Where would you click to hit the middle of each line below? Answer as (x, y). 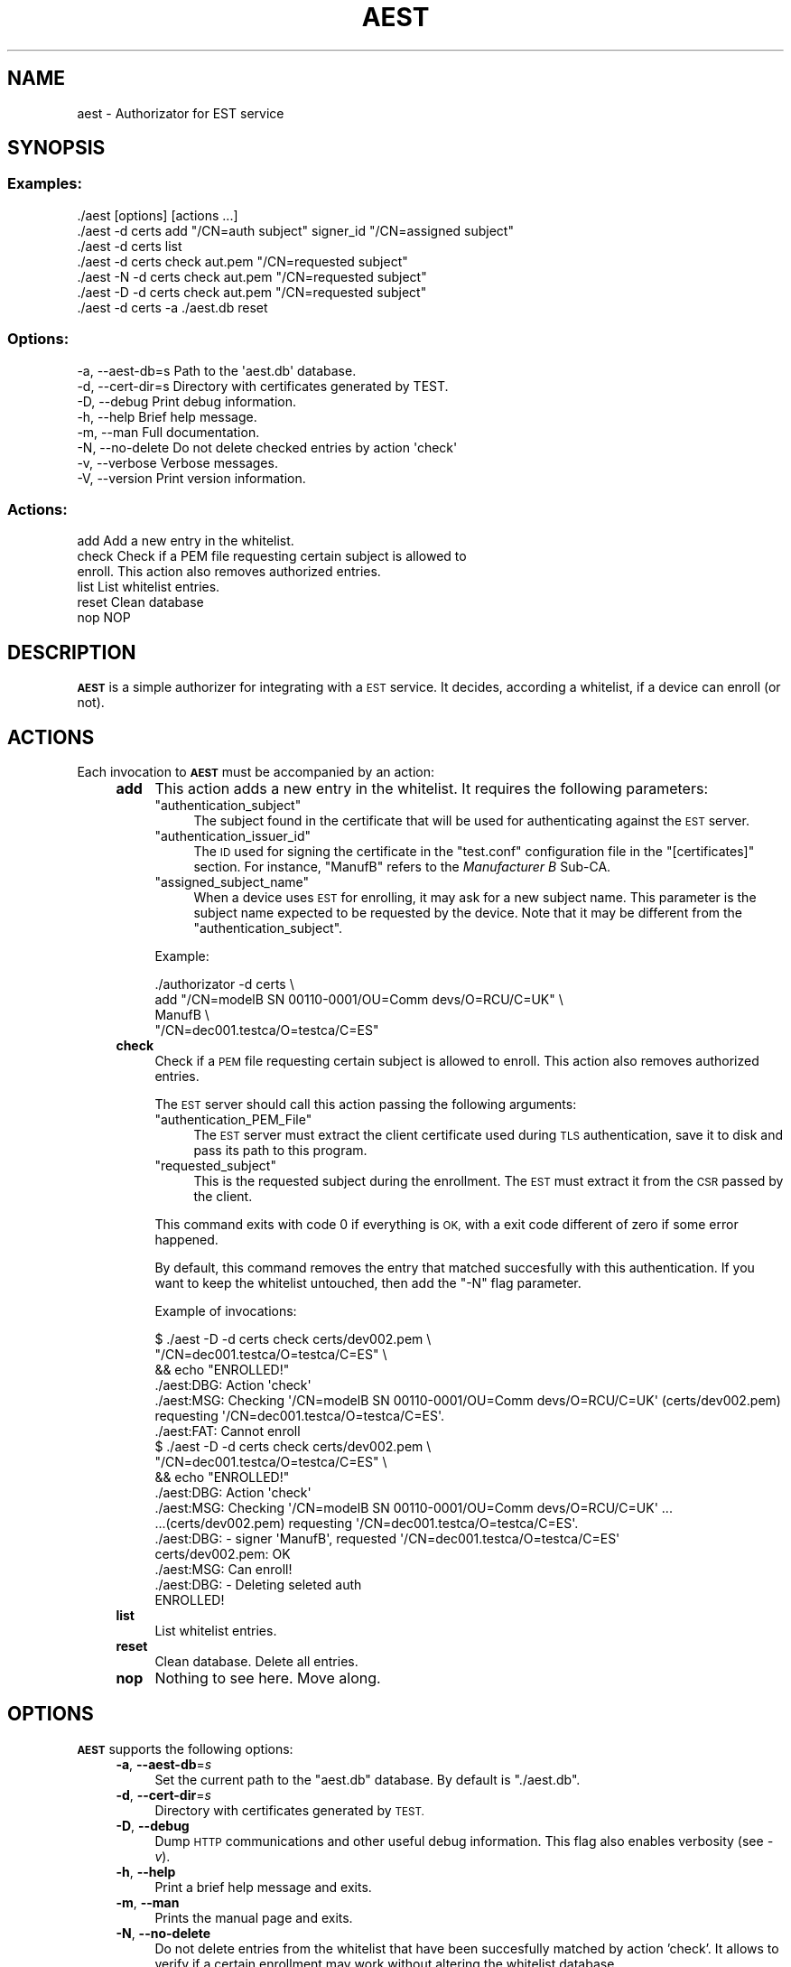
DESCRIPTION (72, 652)
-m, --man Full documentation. (168, 432)
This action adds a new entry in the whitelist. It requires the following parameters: (432, 788)
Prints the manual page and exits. (254, 1917)
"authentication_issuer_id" (233, 836)
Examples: (45, 184)
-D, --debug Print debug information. (187, 401)
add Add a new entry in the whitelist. (186, 541)
